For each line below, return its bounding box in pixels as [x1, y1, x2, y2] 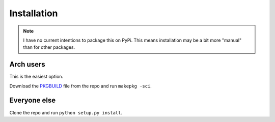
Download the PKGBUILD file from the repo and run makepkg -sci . [9, 83, 152, 89]
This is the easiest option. [9, 74, 64, 80]
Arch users [9, 60, 45, 69]
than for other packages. [23, 44, 75, 50]
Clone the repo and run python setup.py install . [9, 109, 122, 115]
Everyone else [9, 96, 56, 105]
